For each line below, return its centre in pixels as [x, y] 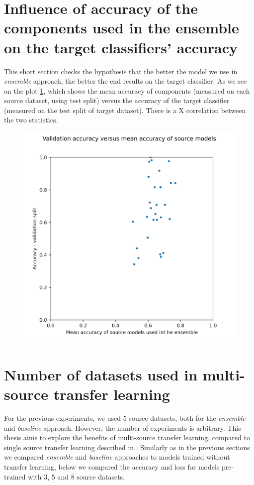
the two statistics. [31, 120]
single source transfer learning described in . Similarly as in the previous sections [127, 447]
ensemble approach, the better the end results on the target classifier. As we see [126, 81]
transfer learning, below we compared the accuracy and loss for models [112, 466]
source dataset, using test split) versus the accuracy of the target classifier [117, 100]
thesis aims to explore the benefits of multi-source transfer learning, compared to [127, 437]
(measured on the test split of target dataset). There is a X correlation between [125, 110]
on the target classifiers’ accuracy [121, 47]
